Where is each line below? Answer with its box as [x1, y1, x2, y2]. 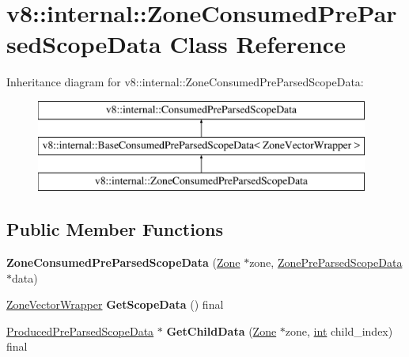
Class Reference [169, 28, 346, 60]
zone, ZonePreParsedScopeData [249, 254, 403, 271]
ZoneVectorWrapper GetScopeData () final [6, 296, 224, 313]
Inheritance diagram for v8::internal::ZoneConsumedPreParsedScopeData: [6, 74, 364, 90]
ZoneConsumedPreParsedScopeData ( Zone [6, 254, 240, 271]
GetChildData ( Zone [166, 322, 277, 339]
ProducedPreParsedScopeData [6, 322, 154, 339]
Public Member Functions [6, 217, 223, 241]
